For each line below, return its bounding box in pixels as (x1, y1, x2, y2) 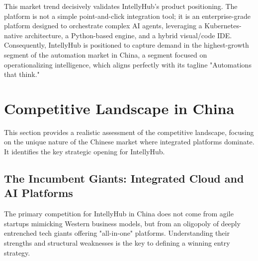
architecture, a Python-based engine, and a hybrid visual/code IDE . (24, 30, 232, 40)
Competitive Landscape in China (4, 98, 235, 118)
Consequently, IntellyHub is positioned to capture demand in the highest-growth (4, 40, 249, 50)
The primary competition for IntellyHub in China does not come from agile (4, 208, 234, 219)
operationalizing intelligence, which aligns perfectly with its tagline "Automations (4, 59, 252, 69)
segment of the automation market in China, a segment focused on (4, 49, 207, 60)
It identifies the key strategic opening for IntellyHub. (4, 146, 165, 157)
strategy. (4, 247, 30, 258)
